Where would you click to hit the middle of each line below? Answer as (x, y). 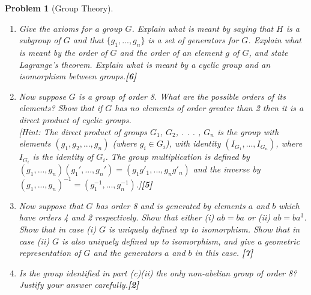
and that (88, 40)
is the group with (248, 131)
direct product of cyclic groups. (75, 119)
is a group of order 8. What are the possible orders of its (182, 96)
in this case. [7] (224, 253)
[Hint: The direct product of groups (83, 131)
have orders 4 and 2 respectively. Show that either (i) (116, 217)
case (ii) (34, 241)
